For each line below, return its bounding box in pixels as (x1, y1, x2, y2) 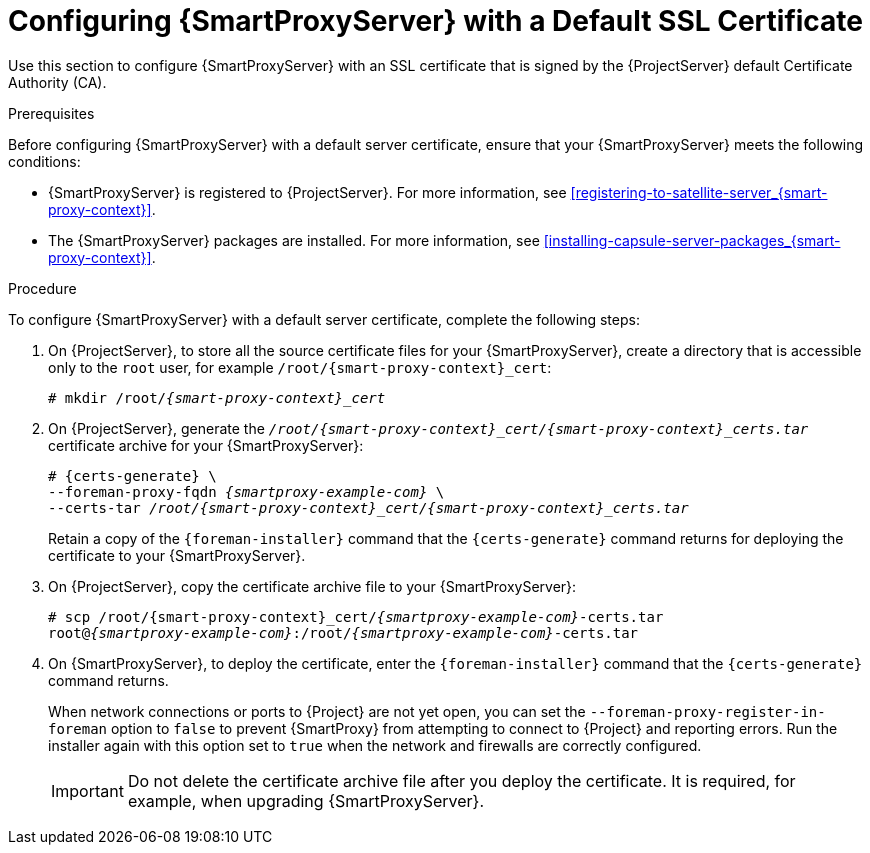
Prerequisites (8, 104, 95, 122)
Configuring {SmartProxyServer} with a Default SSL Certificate (8, 4, 864, 38)
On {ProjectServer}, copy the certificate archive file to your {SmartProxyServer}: (48, 577, 577, 595)
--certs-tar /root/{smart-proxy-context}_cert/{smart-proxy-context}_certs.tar (48, 499, 689, 516)
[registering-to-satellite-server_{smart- (570, 183, 828, 201)
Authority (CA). (8, 73, 107, 91)
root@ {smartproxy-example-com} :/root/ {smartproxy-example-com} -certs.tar (48, 624, 639, 641)
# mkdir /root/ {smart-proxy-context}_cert (48, 389, 386, 406)
